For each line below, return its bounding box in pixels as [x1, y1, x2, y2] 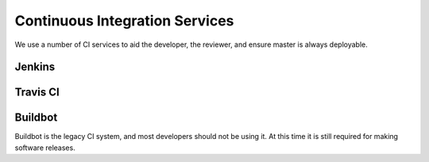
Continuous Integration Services [14, 12, 234, 29]
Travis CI [14, 86, 60, 99]
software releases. [14, 143, 75, 152]
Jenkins [14, 60, 56, 74]
